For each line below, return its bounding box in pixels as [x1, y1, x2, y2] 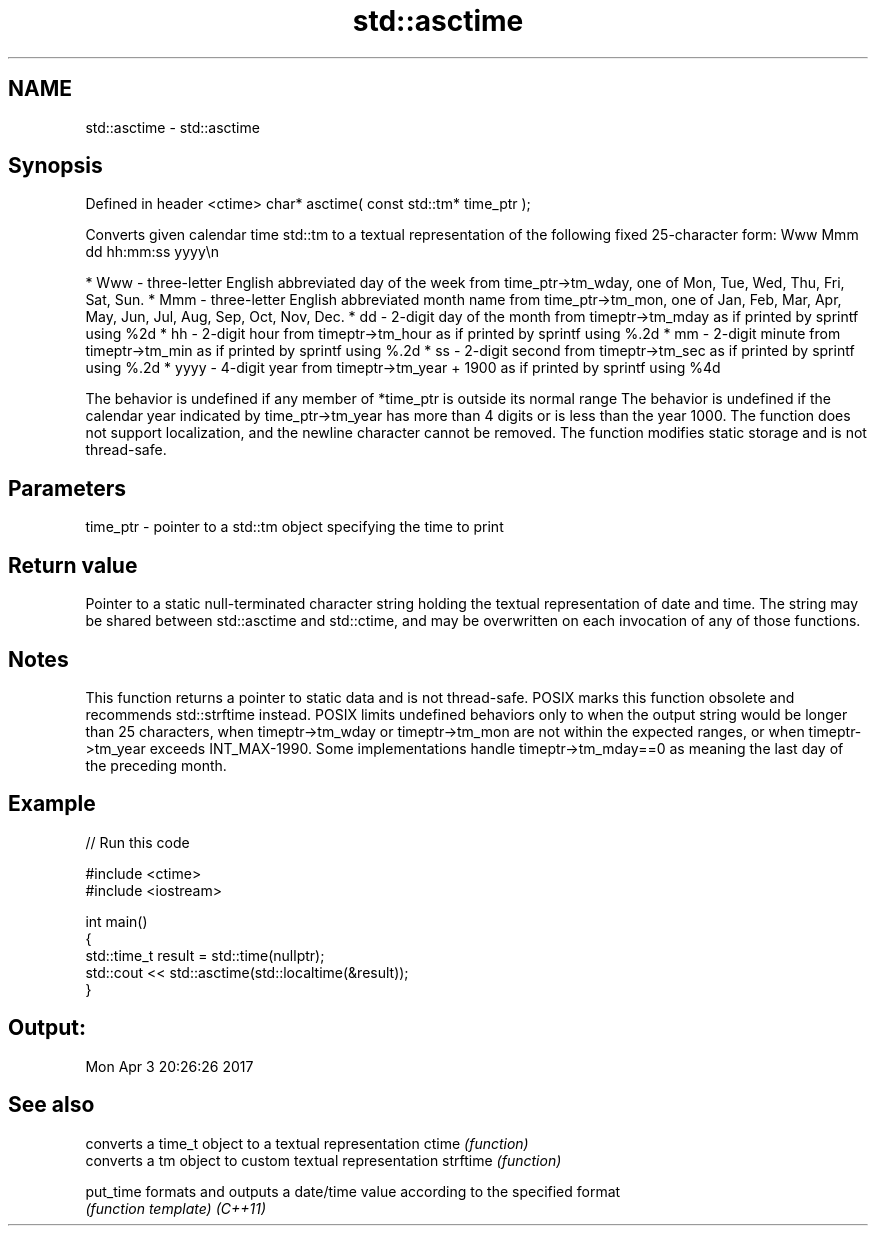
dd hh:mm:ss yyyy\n [85, 243, 220, 261]
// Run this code [85, 833, 190, 851]
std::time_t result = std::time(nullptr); [85, 946, 325, 964]
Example [8, 791, 96, 817]
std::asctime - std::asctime [85, 118, 260, 136]
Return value [8, 552, 138, 578]
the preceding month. [85, 756, 227, 774]
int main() [85, 912, 148, 930]
